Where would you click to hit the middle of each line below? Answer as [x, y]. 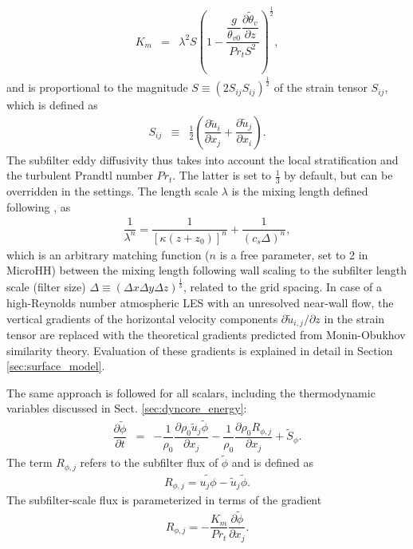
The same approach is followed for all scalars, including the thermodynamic [191, 392]
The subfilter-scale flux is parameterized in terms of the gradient [164, 500]
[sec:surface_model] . [56, 366]
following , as [39, 206]
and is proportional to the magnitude [97, 87]
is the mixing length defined [300, 191]
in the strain [354, 318]
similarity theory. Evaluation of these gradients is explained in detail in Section [200, 350]
